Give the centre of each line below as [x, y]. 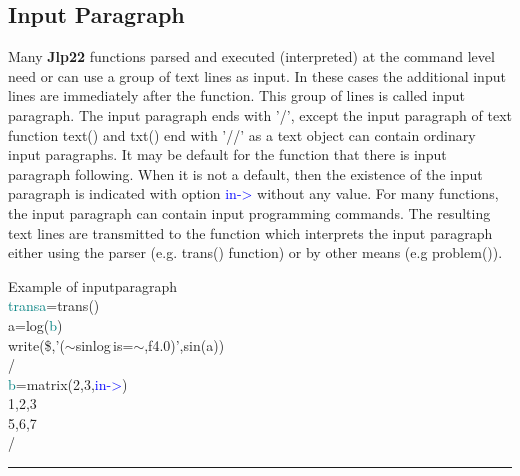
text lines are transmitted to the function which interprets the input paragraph [250, 232]
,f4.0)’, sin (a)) [184, 344]
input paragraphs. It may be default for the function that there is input [227, 154]
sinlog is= [104, 344]
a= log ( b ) [35, 324]
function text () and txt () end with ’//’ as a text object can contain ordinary [242, 134]
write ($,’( [36, 344]
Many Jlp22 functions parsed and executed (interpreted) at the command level [251, 56]
